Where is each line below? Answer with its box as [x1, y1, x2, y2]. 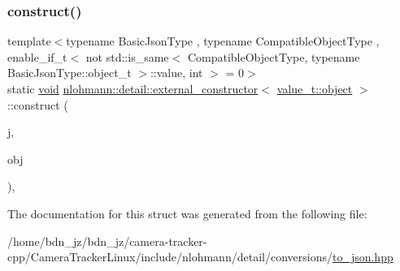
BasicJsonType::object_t [7, 64, 132, 81]
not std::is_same [85, 48, 169, 65]
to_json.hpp [332, 248, 393, 265]
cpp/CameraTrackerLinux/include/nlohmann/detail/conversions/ [7, 248, 333, 265]
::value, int [150, 64, 203, 81]
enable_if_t [7, 48, 67, 65]
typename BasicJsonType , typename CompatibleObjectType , [66, 32, 380, 49]
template [7, 32, 51, 49]
